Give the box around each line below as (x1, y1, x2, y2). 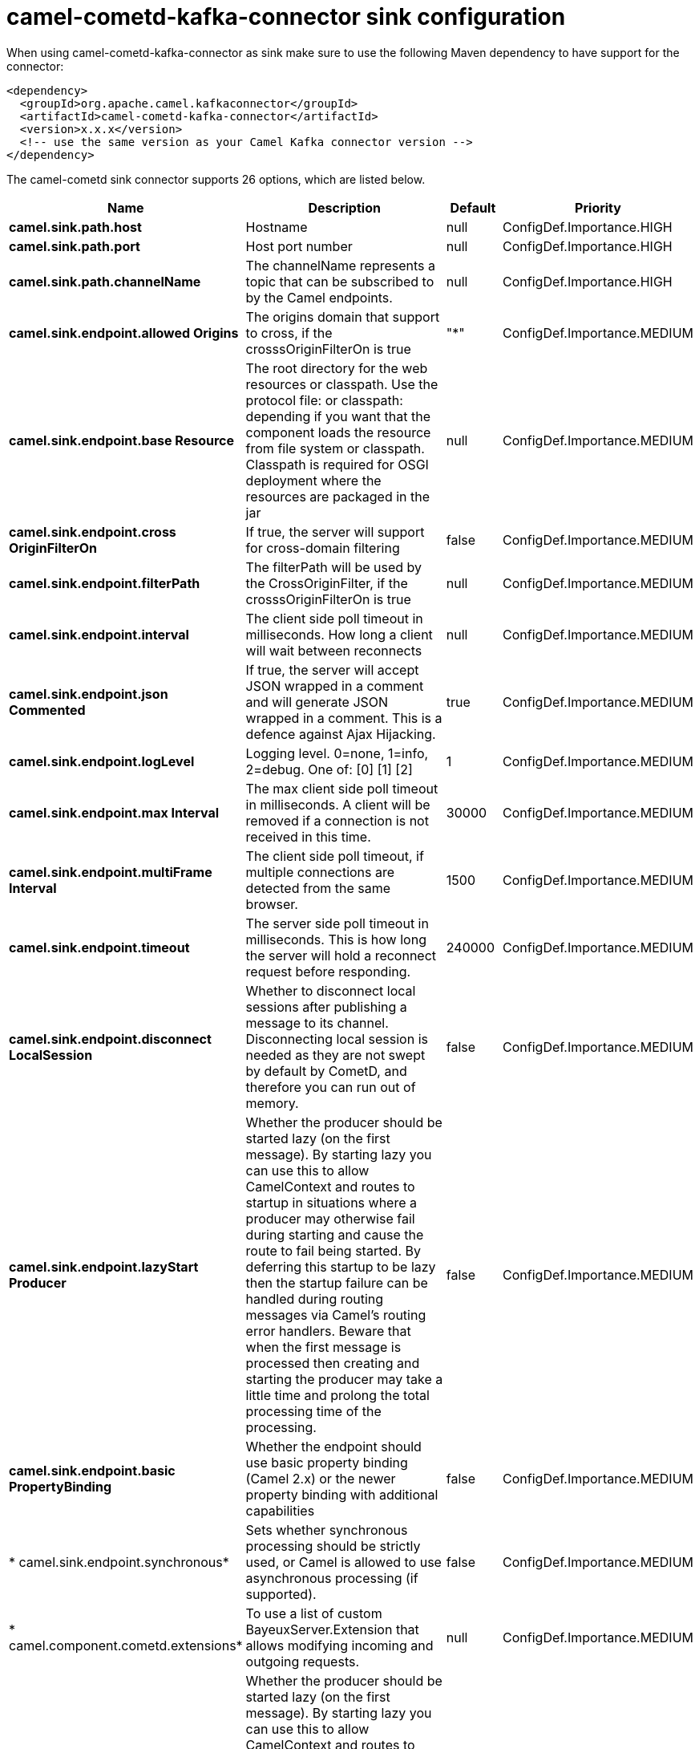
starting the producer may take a (245, 1370, 443, 1387)
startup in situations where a (245, 1194, 417, 1211)
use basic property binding (245, 1454, 408, 1471)
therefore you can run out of (245, 1078, 416, 1095)
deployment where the (245, 472, 382, 489)
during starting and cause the (245, 1226, 424, 1243)
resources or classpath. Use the (245, 375, 438, 392)
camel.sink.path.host (9, 218, 142, 235)
